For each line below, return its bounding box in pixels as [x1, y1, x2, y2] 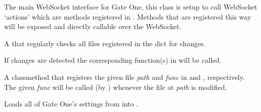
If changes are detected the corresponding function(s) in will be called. [4, 55, 222, 65]
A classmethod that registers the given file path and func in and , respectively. [4, 71, 245, 82]
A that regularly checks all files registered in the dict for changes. [4, 38, 206, 48]
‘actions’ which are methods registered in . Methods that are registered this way [4, 11, 251, 22]
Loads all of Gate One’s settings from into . [4, 98, 139, 109]
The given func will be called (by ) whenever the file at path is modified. [4, 81, 227, 92]
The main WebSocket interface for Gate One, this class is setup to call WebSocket [4, 2, 257, 12]
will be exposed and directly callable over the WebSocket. [4, 21, 182, 32]
